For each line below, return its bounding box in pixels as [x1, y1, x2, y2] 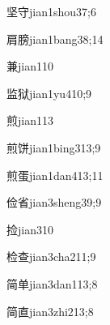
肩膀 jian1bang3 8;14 [6, 30, 104, 47]
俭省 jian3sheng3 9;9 [6, 194, 102, 211]
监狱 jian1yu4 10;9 [6, 84, 92, 101]
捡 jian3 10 [6, 220, 53, 237]
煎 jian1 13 [6, 112, 53, 129]
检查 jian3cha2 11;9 [6, 248, 96, 265]
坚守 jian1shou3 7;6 [6, 3, 96, 19]
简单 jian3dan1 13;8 [6, 275, 98, 292]
